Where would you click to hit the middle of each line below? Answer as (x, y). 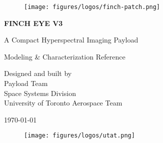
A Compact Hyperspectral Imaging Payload (71, 40)
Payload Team (26, 83)
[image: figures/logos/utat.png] (79, 136)
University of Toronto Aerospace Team (63, 103)
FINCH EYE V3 (33, 23)
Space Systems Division (40, 93)
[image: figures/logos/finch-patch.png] (92, 7)
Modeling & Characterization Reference (65, 56)
